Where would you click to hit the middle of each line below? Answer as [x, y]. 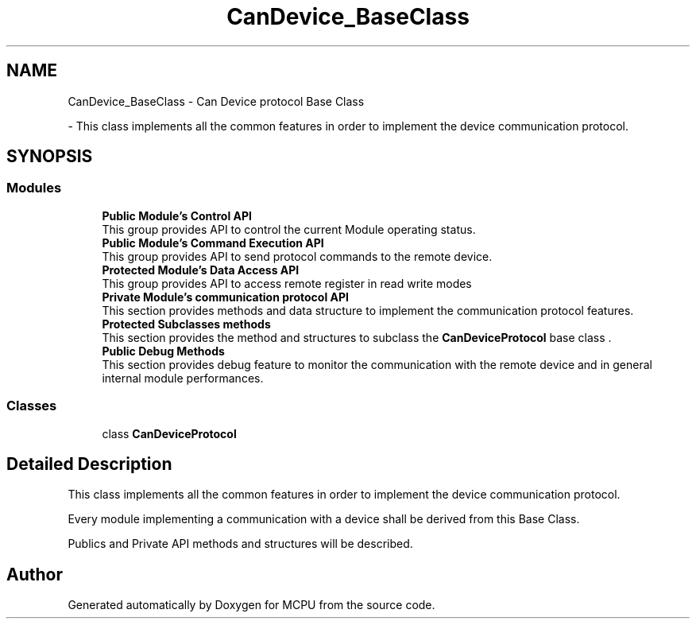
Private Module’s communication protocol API [225, 297]
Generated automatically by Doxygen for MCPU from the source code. [251, 605]
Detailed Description [89, 464]
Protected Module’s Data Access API [201, 270]
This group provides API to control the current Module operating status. [289, 229]
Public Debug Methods [163, 351]
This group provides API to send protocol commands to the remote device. [297, 256]
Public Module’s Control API [177, 215]
